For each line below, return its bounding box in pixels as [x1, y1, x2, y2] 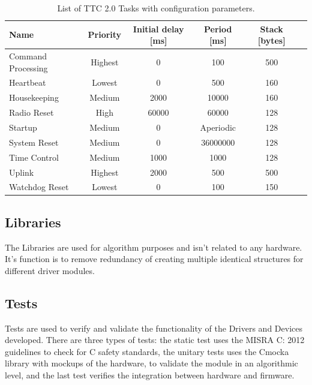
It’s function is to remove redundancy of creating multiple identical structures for [5, 252, 304, 265]
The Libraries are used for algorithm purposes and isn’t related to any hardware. [5, 240, 302, 253]
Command [9, 50, 47, 62]
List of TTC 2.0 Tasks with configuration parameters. [57, 2, 255, 14]
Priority [88, 28, 122, 41]
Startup [9, 121, 37, 133]
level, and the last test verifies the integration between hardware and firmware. [5, 369, 295, 381]
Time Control [9, 151, 59, 163]
